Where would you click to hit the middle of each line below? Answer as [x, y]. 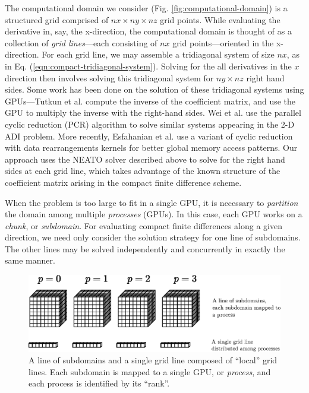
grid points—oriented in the [223, 42]
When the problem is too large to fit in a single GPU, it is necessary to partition [152, 202]
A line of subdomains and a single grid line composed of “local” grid [153, 360]
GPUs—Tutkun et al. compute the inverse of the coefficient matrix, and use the [150, 101]
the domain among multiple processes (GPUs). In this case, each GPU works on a [154, 214]
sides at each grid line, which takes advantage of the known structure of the [143, 171]
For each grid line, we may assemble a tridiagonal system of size [158, 54]
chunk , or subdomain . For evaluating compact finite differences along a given [144, 225]
